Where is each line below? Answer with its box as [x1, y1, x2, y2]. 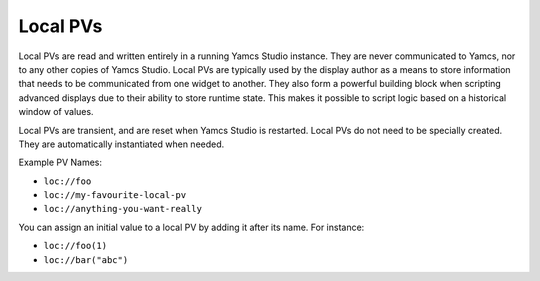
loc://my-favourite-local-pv [43, 190, 187, 201]
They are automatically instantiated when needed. [18, 138, 225, 150]
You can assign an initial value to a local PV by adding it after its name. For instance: [18, 221, 365, 233]
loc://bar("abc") [43, 254, 129, 265]
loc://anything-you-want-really [43, 203, 202, 215]
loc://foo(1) [43, 240, 108, 252]
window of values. [18, 106, 94, 118]
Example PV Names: [18, 156, 103, 169]
